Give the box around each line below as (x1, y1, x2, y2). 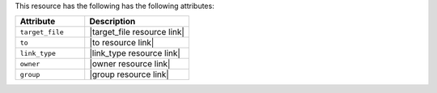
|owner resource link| (89, 58, 171, 70)
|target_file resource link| (89, 27, 185, 38)
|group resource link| (89, 69, 169, 80)
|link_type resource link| (89, 48, 181, 59)
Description (89, 16, 136, 27)
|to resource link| (89, 37, 155, 49)
